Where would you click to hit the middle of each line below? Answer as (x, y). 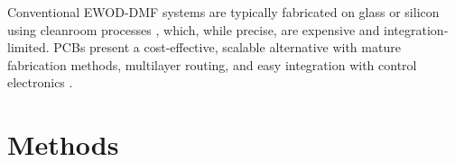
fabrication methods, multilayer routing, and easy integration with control (212, 64)
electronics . (40, 82)
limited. (28, 47)
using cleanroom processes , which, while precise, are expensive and (194, 29)
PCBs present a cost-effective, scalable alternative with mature (227, 47)
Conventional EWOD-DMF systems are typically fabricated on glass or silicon (223, 12)
